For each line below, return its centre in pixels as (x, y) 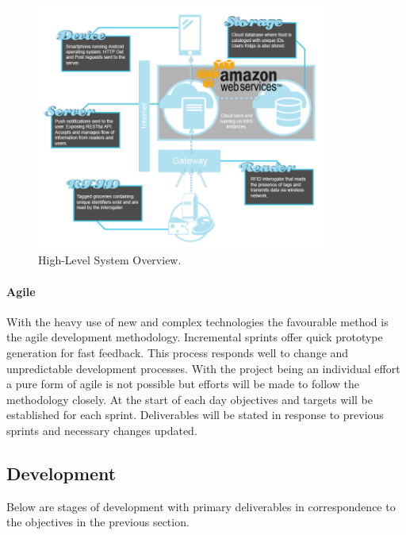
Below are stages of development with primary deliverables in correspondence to (201, 506)
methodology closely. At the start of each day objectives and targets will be (190, 399)
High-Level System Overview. (110, 260)
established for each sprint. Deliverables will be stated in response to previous (195, 415)
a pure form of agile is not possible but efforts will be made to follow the (183, 384)
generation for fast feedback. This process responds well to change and (178, 353)
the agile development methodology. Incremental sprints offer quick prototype (195, 337)
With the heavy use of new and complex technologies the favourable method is (197, 321)
